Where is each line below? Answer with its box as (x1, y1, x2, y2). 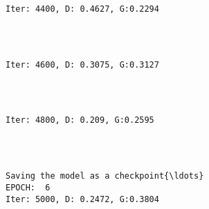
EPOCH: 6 (6, 183, 51, 193)
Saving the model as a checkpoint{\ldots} (6, 171, 204, 181)
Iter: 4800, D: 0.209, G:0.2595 (6, 115, 154, 126)
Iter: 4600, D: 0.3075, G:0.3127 (6, 59, 159, 70)
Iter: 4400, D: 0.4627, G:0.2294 (6, 3, 159, 14)
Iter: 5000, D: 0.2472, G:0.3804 (6, 194, 159, 204)
